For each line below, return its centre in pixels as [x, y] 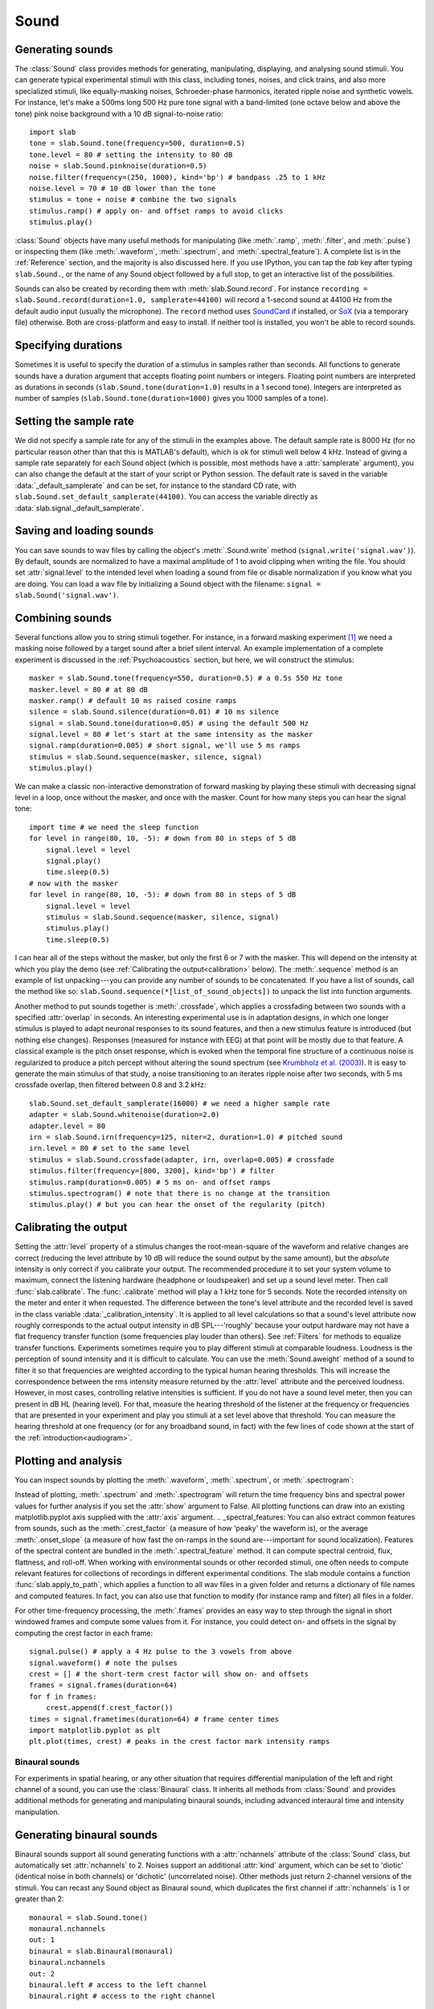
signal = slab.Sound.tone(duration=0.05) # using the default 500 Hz [169, 723]
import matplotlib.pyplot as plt [95, 1730]
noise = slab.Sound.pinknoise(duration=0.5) [119, 166]
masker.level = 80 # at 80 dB [89, 689]
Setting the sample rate [74, 421]
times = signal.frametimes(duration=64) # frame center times [154, 1719]
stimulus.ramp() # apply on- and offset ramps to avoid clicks [156, 211]
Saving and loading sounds [84, 531]
